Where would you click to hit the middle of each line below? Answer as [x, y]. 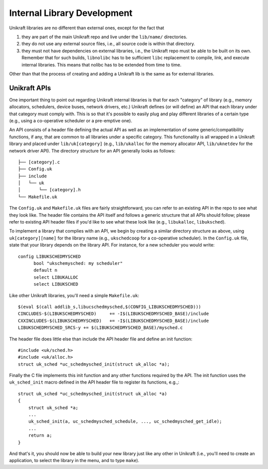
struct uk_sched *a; [53, 408]
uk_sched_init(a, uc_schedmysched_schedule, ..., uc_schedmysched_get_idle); [125, 422]
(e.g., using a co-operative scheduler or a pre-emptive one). [71, 120]
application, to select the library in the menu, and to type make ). [74, 461]
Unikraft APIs [30, 88]
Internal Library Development [71, 13]
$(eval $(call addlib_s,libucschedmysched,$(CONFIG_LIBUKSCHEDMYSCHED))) [110, 307]
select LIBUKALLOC [56, 277]
